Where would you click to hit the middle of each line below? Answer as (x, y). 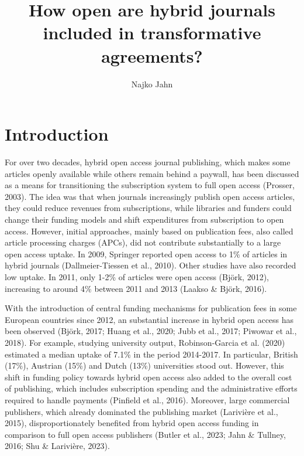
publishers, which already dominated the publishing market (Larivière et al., (141, 411)
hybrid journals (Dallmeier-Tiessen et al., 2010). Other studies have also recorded (151, 265)
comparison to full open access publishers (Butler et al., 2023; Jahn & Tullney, (145, 434)
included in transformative (152, 33)
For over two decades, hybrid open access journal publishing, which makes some (148, 162)
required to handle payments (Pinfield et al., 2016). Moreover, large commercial (147, 399)
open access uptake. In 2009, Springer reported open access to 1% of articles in (146, 253)
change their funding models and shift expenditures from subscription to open (144, 219)
